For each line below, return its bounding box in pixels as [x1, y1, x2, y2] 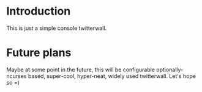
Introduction [6, 4, 71, 18]
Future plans [6, 46, 72, 60]
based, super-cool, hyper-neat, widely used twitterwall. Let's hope [28, 72, 196, 80]
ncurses [6, 72, 27, 80]
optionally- [155, 66, 184, 73]
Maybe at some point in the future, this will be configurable [6, 66, 155, 73]
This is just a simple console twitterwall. [6, 24, 107, 32]
